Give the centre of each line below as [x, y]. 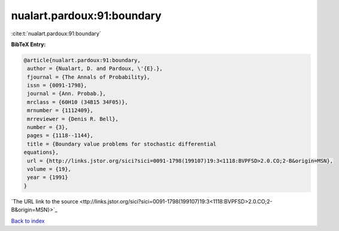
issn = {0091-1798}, [57, 86]
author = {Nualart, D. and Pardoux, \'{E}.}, [95, 69]
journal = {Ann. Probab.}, [66, 94]
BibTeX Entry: [28, 44]
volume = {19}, [49, 169]
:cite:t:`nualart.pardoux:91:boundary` [56, 34]
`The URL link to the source [45, 201]
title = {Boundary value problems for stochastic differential [122, 144]
